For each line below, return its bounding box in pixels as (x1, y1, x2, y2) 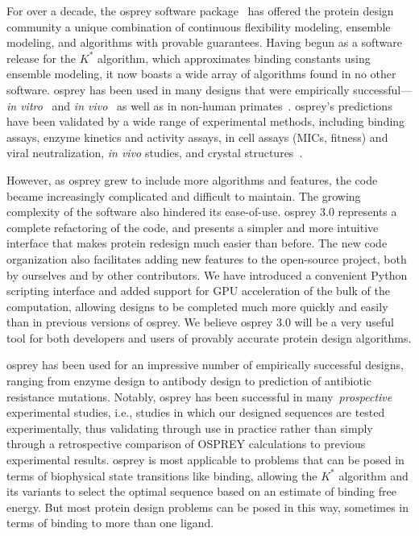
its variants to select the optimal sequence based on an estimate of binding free (6, 483, 396, 500)
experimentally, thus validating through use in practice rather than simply (6, 419, 373, 436)
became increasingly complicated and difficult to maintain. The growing (6, 187, 361, 204)
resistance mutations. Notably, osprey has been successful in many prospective (6, 388, 392, 405)
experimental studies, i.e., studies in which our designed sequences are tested (6, 404, 385, 421)
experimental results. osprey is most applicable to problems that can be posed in (6, 451, 404, 468)
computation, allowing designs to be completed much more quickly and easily (6, 297, 388, 314)
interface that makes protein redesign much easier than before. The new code (6, 235, 388, 251)
